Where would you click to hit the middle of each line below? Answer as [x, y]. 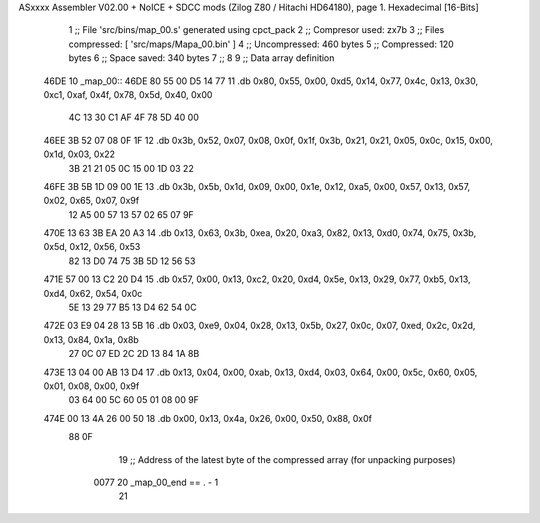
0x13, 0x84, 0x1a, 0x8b [91, 339]
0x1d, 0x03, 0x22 [79, 154]
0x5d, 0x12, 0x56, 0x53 [92, 247]
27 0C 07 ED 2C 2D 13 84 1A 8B [134, 354]
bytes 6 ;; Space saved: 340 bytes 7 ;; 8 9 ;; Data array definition [201, 58]
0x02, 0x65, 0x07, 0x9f [91, 201]
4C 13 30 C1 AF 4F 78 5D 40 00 [134, 117]
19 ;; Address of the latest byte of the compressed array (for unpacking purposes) [287, 459]
